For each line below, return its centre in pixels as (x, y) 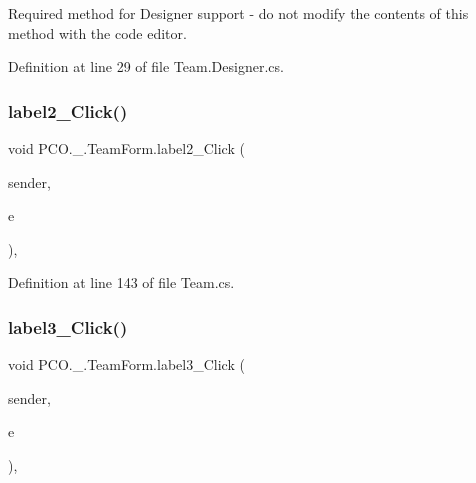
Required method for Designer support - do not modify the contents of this (238, 13)
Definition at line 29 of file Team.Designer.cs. (146, 66)
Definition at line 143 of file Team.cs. (121, 282)
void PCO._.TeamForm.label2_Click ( (126, 148)
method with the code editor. (97, 32)
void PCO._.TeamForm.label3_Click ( (126, 364)
